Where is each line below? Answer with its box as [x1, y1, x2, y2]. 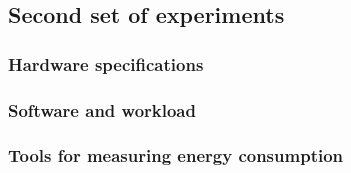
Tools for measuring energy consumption [8, 143, 344, 168]
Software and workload [8, 97, 196, 122]
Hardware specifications [8, 51, 204, 76]
